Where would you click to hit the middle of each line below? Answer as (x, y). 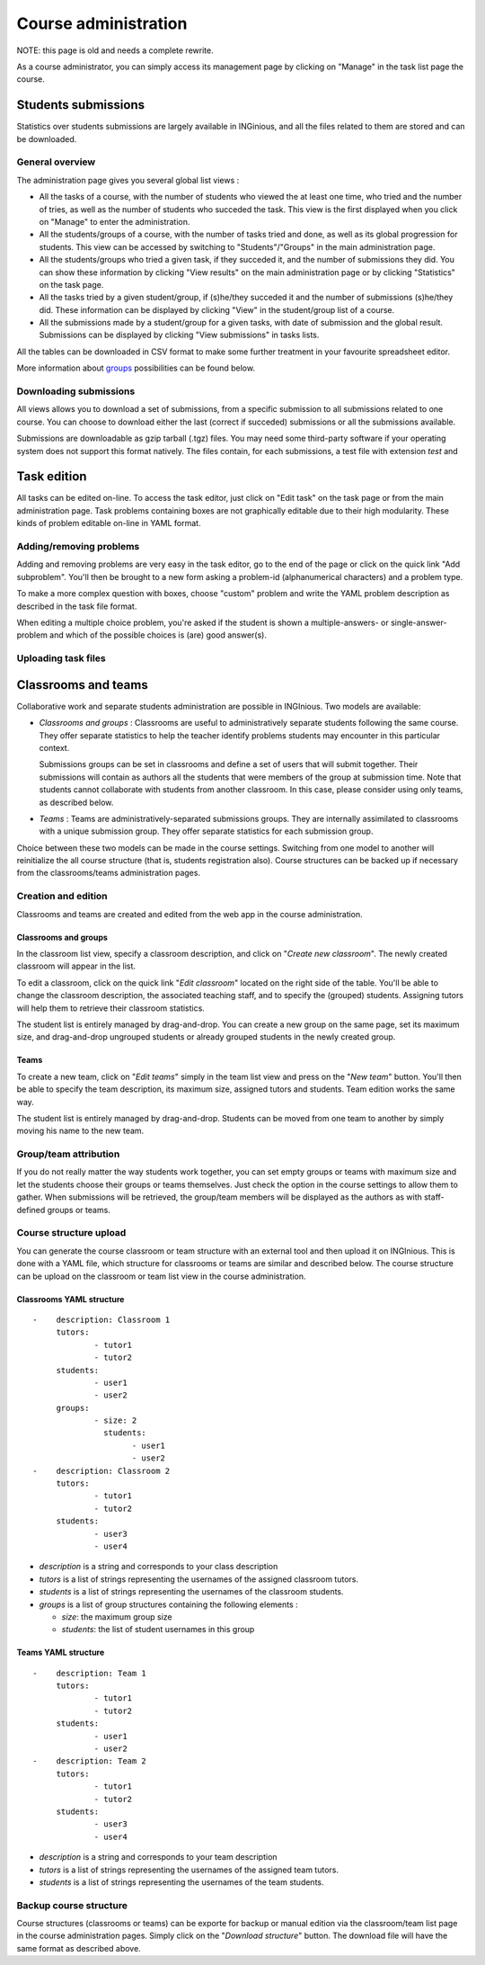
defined (31, 1210)
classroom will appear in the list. (76, 966)
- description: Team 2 (90, 1761)
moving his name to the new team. (80, 1131)
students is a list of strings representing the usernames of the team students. (181, 1882)
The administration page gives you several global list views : (128, 180)
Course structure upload (71, 1233)
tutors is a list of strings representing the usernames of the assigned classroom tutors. (199, 1579)
